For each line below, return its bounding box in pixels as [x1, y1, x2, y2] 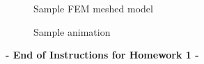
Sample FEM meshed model [33, 1, 153, 15]
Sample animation [33, 24, 111, 39]
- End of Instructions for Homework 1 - [6, 47, 199, 62]
